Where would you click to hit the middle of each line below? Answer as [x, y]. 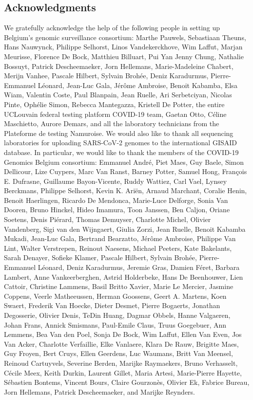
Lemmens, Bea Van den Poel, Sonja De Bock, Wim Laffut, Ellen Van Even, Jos [123, 334]
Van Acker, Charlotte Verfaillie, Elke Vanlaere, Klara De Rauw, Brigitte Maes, [121, 344]
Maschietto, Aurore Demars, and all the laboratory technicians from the [112, 123]
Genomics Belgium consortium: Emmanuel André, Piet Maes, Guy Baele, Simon [124, 162]
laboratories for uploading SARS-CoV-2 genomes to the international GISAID [121, 143]
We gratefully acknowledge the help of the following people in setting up [112, 28]
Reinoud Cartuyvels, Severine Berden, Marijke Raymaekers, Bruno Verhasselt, [121, 363]
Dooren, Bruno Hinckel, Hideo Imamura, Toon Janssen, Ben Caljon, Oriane [117, 210]
